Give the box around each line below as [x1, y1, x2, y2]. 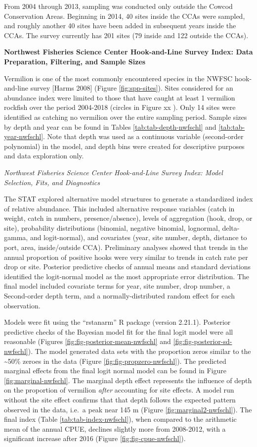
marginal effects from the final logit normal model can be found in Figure [4, 365, 227, 376]
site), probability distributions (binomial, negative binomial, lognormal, [4, 222, 220, 233]
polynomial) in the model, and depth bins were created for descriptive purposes [4, 141, 245, 151]
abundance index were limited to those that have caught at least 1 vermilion [4, 92, 235, 102]
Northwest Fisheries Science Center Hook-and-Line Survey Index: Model [4, 167, 223, 177]
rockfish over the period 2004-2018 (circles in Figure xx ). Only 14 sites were [4, 102, 236, 112]
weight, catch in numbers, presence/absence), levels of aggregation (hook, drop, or [4, 213, 253, 223]
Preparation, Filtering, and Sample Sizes [4, 56, 146, 66]
